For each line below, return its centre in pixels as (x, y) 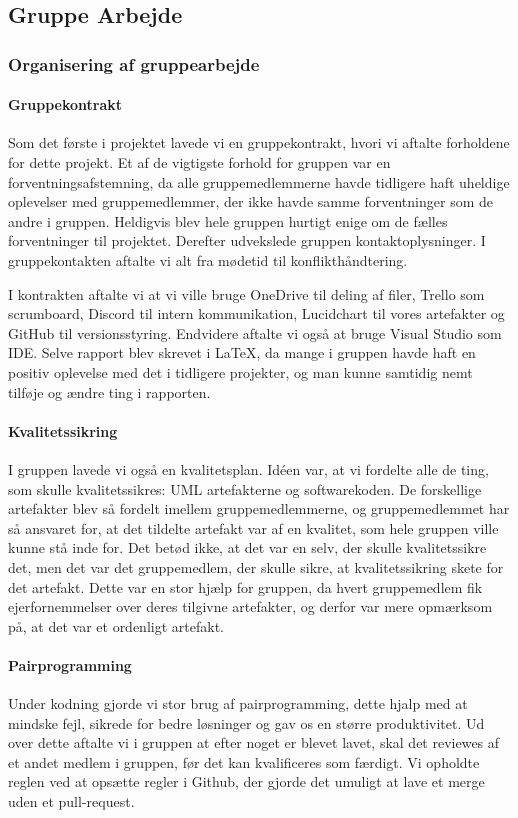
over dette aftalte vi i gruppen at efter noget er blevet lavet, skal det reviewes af (254, 742)
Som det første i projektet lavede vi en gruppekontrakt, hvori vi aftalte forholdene (259, 142)
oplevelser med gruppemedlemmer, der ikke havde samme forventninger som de (250, 201)
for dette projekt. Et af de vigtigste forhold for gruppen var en (199, 162)
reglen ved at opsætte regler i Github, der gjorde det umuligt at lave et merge (246, 781)
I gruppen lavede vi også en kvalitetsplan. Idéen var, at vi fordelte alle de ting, (248, 468)
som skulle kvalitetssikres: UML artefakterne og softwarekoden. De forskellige (245, 488)
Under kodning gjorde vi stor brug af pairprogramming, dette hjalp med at (238, 703)
